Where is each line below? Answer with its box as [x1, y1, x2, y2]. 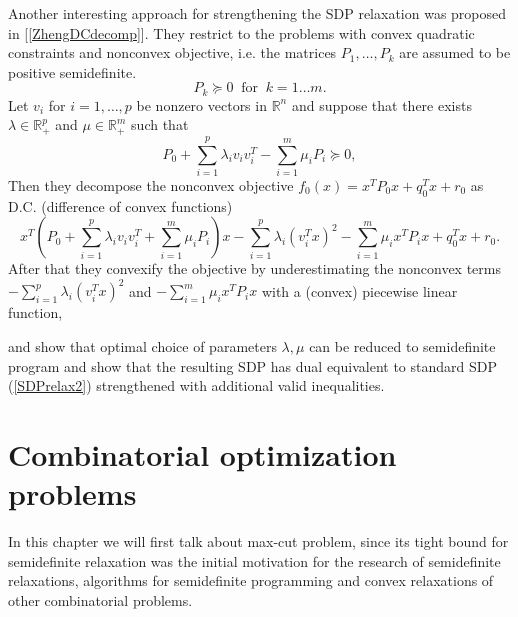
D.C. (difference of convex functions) [8, 195, 233, 216]
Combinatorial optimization [8, 434, 397, 475]
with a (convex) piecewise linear [261, 280, 458, 301]
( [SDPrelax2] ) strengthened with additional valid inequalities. [8, 375, 385, 396]
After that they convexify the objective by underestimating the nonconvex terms [8, 258, 501, 279]
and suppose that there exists [291, 94, 472, 115]
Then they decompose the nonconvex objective [8, 175, 294, 195]
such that [131, 114, 189, 135]
